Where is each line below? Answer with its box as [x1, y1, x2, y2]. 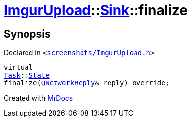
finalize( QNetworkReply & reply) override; [4, 79, 170, 87]
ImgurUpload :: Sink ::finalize [4, 2, 188, 19]
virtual [4, 63, 33, 72]
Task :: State [4, 71, 50, 80]
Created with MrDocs [4, 94, 73, 102]
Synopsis [4, 27, 51, 40]
